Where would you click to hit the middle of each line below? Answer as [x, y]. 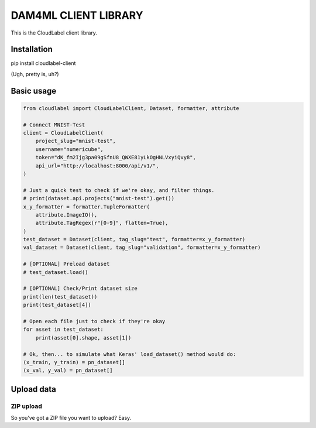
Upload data [34, 389]
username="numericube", [69, 149]
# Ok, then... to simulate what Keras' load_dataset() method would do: [130, 354]
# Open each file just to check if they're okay [94, 321]
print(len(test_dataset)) [60, 297]
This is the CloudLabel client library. [54, 33]
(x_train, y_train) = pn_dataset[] [74, 362]
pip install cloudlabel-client [43, 63]
